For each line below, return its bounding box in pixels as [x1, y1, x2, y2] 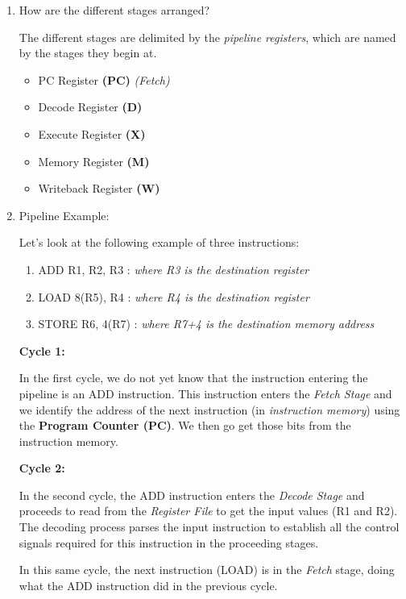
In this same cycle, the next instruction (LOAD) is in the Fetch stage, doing [19, 561, 395, 578]
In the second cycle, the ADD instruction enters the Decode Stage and [19, 486, 365, 503]
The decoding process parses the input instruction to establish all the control [19, 518, 400, 535]
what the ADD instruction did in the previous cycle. [19, 576, 278, 593]
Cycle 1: [19, 342, 65, 359]
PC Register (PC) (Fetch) [38, 71, 170, 88]
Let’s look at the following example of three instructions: [19, 234, 300, 251]
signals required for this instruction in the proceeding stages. [19, 534, 319, 551]
